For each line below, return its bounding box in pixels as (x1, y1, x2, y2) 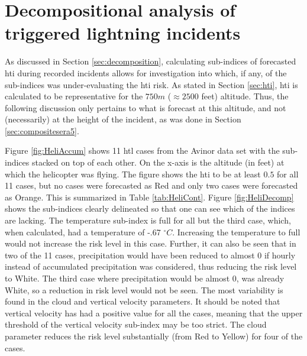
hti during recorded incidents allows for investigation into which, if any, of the (5, 66, 287, 79)
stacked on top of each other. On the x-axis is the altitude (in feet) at (31, 156, 285, 169)
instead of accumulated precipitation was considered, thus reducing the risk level (5, 260, 297, 273)
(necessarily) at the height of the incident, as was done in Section (5, 113, 241, 125)
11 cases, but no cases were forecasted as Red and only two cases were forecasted (5, 179, 298, 192)
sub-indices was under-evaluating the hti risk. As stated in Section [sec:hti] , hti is (5, 78, 298, 90)
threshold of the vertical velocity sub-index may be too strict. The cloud (5, 318, 267, 331)
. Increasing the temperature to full (172, 225, 300, 238)
